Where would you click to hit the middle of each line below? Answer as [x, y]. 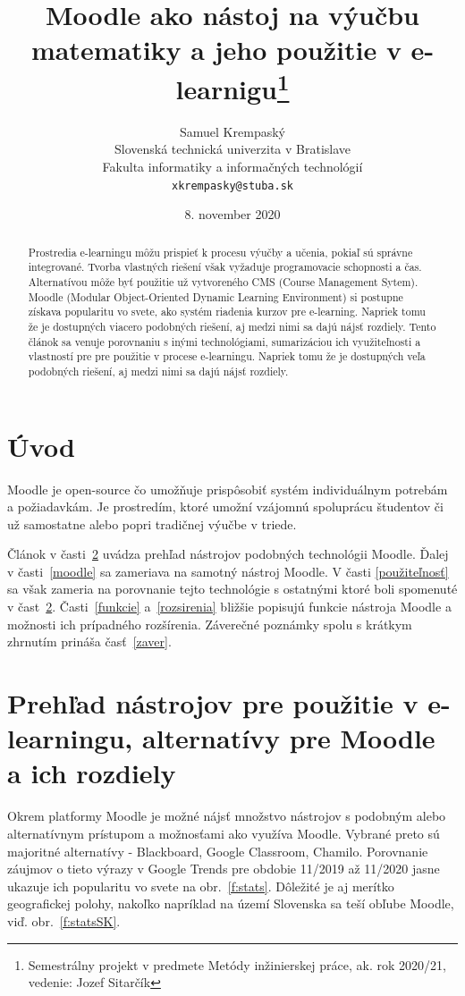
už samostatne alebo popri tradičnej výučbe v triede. [152, 523]
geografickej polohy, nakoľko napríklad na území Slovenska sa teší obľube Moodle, [231, 903]
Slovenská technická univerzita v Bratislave [232, 149]
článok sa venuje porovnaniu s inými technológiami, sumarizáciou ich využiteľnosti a [224, 341]
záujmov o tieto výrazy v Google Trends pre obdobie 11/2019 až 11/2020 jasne [224, 869]
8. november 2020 [232, 214]
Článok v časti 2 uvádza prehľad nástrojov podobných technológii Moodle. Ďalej [228, 554]
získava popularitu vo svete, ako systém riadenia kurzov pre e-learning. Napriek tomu [227, 312]
